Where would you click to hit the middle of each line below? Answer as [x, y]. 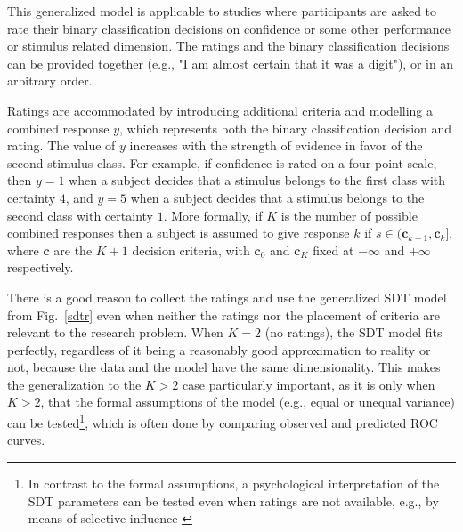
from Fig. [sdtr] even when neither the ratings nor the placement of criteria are [224, 314]
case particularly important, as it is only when [309, 384]
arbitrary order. [50, 81]
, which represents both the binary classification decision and [286, 128]
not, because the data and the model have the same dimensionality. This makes [224, 367]
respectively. [41, 267]
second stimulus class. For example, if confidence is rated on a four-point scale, [222, 162]
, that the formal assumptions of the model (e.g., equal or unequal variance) [248, 402]
